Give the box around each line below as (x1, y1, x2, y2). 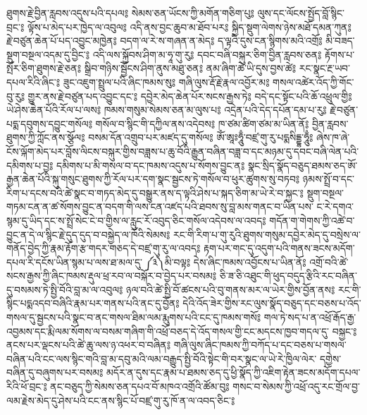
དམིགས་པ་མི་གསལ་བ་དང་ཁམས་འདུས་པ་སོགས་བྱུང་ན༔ (56, 157, 245, 172)
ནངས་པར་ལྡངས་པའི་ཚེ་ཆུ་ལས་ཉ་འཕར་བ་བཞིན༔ (6, 337, 171, 352)
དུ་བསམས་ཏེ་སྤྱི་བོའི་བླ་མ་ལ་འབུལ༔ (6, 282, 123, 296)
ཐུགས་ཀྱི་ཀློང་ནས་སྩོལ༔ (6, 130, 85, 145)
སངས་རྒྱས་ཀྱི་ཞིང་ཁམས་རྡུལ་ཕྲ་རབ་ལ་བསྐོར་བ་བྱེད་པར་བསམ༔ (6, 268, 217, 283)
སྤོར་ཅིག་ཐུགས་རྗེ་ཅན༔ (6, 61, 82, 76)
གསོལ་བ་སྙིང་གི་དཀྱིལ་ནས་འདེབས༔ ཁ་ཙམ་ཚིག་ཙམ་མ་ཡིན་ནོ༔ (95, 116, 309, 131)
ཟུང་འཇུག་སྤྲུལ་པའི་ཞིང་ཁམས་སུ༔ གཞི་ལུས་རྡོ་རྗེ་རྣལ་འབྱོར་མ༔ (63, 74, 270, 89)
